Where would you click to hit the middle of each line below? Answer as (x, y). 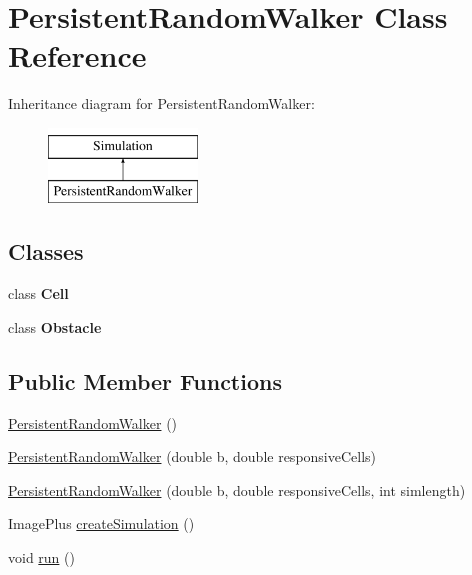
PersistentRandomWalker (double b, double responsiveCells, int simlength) (237, 489)
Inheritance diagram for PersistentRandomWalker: (161, 103)
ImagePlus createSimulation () (101, 523)
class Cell (38, 293)
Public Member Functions (145, 380)
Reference (77, 55)
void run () (41, 557)
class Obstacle (55, 326)
